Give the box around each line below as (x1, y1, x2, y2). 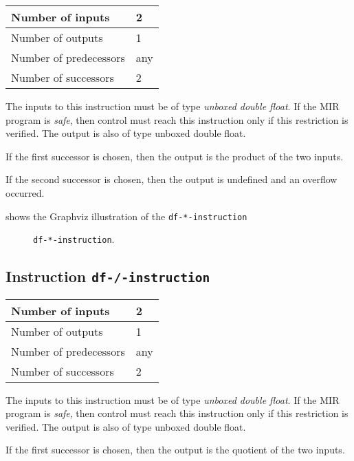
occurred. (5, 185, 45, 200)
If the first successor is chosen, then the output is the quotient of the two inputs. (5, 442, 345, 457)
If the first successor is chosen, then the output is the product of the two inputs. (5, 149, 344, 163)
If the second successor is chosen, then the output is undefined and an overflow (5, 172, 338, 186)
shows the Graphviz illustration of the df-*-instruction (5, 208, 247, 223)
